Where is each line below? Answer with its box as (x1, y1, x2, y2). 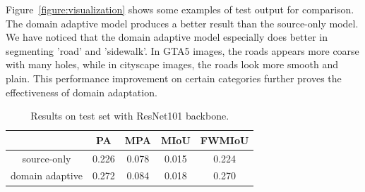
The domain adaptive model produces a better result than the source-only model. (6, 15, 359, 30)
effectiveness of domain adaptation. (6, 84, 157, 99)
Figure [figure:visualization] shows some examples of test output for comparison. (6, 2, 354, 16)
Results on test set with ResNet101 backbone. (30, 108, 229, 123)
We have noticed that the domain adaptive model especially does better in (6, 30, 328, 44)
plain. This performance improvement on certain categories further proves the (6, 70, 342, 85)
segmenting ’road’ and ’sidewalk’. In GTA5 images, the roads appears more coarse (6, 43, 359, 58)
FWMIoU (200, 132, 249, 147)
